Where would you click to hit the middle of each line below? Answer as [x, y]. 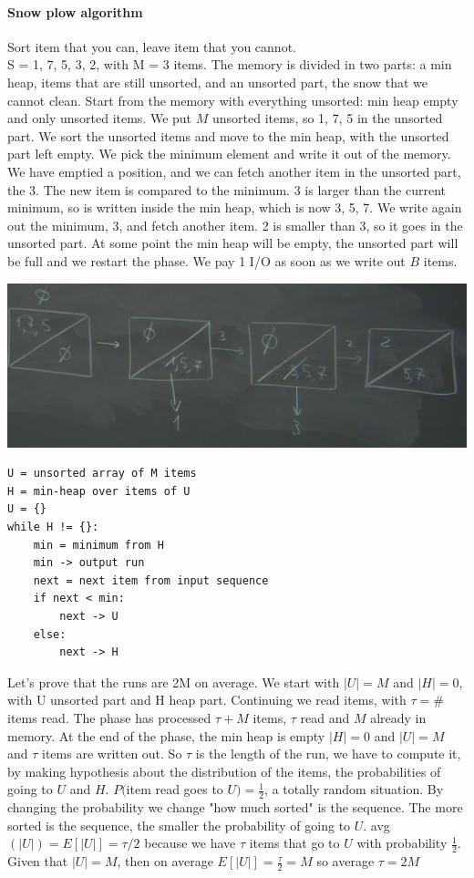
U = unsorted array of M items [102, 474]
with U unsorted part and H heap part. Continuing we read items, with [207, 700]
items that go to [294, 843]
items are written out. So [112, 754]
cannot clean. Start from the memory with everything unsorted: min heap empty [233, 100]
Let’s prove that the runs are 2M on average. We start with [174, 682]
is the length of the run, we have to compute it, [328, 754]
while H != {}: [53, 527]
